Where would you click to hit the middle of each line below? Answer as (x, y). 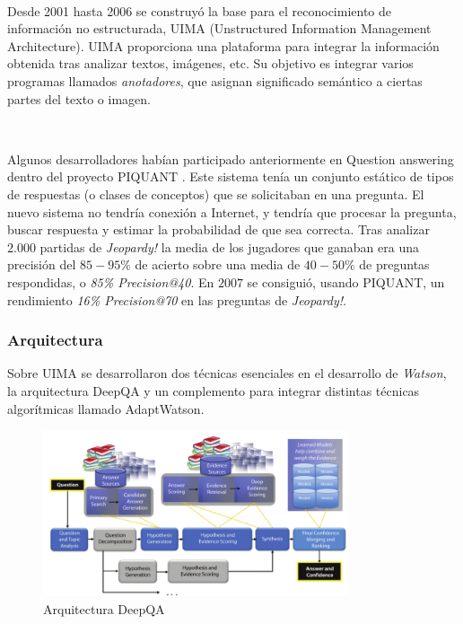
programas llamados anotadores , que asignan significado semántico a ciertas (215, 80)
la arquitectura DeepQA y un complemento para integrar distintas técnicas (214, 390)
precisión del (42, 264)
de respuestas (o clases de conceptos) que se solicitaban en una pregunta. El (216, 193)
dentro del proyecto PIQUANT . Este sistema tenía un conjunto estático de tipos (231, 176)
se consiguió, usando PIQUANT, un (346, 281)
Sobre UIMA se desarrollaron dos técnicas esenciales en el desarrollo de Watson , (227, 373)
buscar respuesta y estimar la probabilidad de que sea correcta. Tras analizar (218, 229)
